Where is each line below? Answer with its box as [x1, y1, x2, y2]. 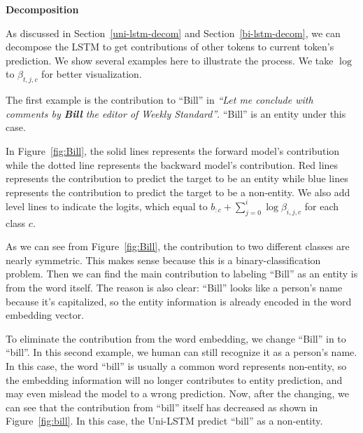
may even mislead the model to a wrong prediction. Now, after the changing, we [6, 386, 349, 401]
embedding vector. [6, 308, 85, 322]
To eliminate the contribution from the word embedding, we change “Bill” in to [6, 331, 346, 345]
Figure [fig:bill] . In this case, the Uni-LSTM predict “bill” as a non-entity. [6, 413, 323, 428]
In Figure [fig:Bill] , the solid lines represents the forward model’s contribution [6, 143, 340, 158]
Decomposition [6, 2, 79, 16]
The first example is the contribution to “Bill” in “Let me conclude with [6, 92, 313, 107]
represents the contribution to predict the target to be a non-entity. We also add [6, 184, 350, 199]
